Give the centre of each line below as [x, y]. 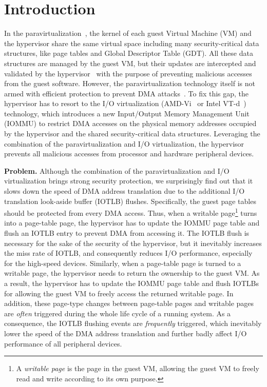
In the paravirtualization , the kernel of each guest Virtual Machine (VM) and [128, 33]
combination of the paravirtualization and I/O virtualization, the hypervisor [124, 143]
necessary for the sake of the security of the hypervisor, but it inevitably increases [133, 243]
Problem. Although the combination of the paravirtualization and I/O [117, 170]
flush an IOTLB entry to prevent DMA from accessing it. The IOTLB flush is [127, 233]
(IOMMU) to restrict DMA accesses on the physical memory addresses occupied [130, 123]
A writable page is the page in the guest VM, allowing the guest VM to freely [138, 368]
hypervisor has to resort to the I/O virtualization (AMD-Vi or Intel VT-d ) [125, 103]
